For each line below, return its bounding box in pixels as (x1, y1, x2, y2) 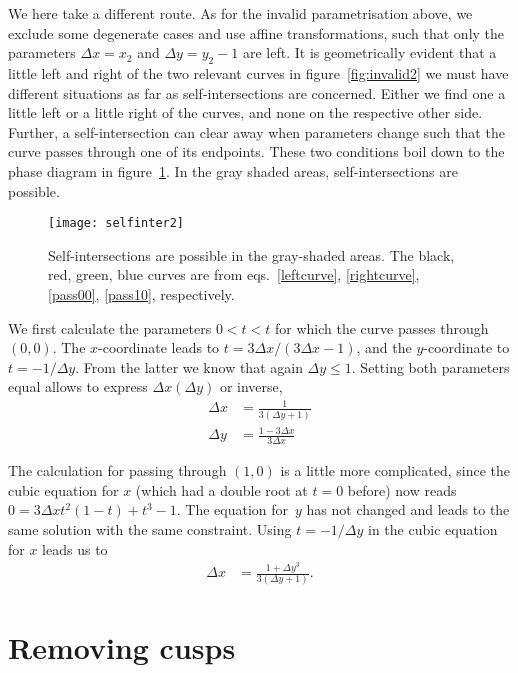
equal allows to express (8, 376, 148, 397)
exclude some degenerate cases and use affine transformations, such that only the (8, 22, 505, 43)
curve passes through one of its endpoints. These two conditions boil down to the (8, 141, 505, 162)
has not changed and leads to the (306, 499, 510, 520)
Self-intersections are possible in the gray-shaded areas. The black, (48, 244, 455, 265)
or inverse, (219, 376, 283, 397)
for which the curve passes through (275, 317, 489, 338)
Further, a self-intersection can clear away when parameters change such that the (8, 121, 505, 142)
